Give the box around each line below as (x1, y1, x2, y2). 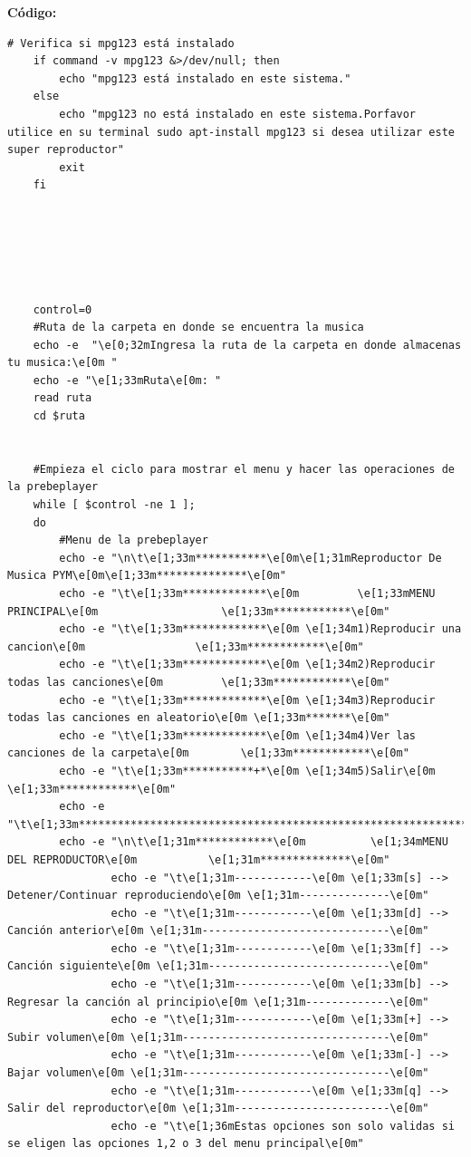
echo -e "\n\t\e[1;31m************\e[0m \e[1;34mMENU (59, 835, 448, 849)
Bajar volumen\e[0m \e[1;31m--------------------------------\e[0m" (7, 1066, 429, 1080)
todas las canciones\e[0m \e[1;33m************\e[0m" (7, 675, 390, 689)
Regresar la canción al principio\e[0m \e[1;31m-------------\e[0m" (7, 995, 429, 1008)
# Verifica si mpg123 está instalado (7, 36, 235, 50)
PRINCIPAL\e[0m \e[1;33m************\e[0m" (7, 604, 390, 618)
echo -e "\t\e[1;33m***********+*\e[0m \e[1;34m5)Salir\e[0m (59, 764, 436, 777)
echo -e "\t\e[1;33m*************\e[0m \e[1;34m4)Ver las (59, 728, 417, 742)
